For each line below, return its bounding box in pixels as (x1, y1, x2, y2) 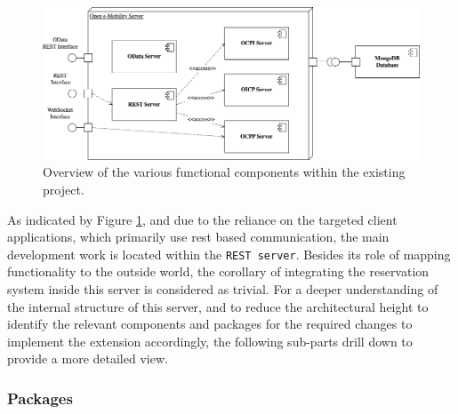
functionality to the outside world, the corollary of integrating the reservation (7, 262, 430, 281)
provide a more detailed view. (7, 349, 168, 368)
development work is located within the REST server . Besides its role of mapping (7, 244, 451, 263)
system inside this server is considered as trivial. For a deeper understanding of (7, 280, 438, 299)
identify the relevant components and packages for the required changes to (7, 314, 413, 333)
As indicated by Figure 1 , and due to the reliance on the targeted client (7, 210, 398, 228)
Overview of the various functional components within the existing (43, 163, 406, 181)
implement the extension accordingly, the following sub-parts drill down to (7, 331, 413, 350)
